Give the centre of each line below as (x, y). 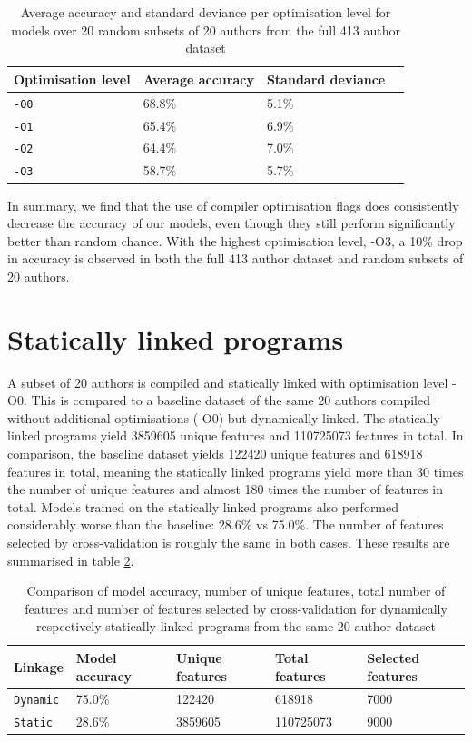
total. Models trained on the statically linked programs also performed (203, 506)
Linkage (39, 666)
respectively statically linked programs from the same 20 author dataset (236, 626)
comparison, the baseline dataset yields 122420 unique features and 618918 (215, 453)
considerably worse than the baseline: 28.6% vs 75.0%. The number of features (226, 524)
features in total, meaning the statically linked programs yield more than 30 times (236, 471)
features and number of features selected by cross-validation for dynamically (236, 608)
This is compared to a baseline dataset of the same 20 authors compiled (231, 400)
